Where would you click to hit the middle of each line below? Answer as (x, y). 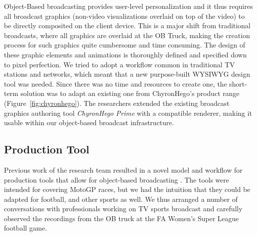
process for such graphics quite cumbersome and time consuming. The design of (125, 45)
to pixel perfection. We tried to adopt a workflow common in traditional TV (120, 64)
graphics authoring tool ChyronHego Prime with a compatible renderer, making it (128, 113)
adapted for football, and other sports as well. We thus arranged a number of (121, 199)
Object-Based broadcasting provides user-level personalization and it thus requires (128, 6)
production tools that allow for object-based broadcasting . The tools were (117, 179)
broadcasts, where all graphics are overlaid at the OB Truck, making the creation (127, 35)
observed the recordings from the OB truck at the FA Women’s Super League (122, 218)
